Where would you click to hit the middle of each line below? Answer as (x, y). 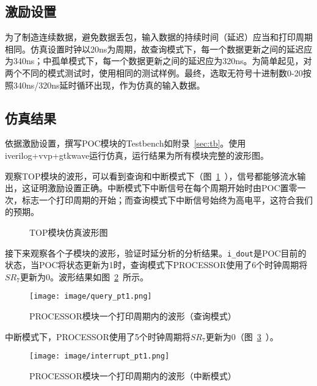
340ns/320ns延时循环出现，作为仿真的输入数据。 (109, 85)
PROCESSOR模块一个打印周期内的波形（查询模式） (133, 316)
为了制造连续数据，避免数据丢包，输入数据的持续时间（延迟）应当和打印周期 (159, 37)
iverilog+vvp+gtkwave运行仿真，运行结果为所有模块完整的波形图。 (137, 155)
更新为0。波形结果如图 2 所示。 (84, 276)
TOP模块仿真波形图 (69, 232)
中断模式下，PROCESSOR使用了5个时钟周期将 (98, 336)
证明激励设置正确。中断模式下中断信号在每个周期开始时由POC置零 (164, 188)
